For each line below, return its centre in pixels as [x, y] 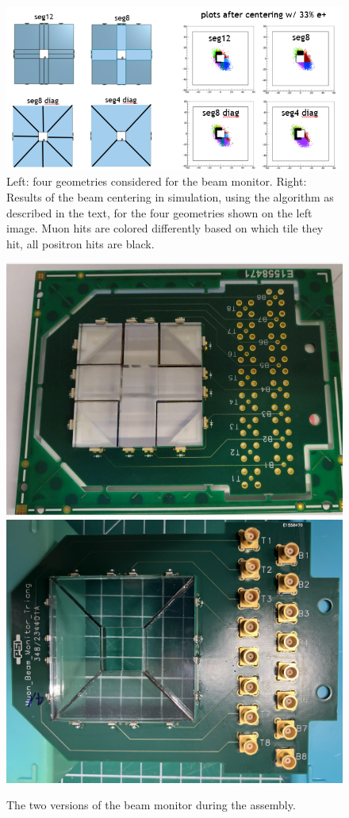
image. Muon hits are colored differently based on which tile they [165, 228]
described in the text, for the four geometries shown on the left [159, 212]
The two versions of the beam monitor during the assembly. [151, 805]
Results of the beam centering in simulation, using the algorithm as [170, 197]
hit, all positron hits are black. [81, 243]
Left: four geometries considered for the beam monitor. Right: [157, 181]
